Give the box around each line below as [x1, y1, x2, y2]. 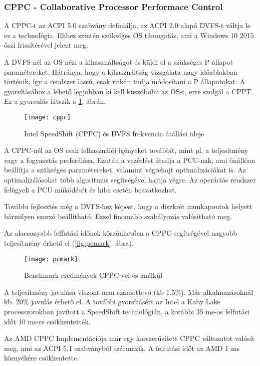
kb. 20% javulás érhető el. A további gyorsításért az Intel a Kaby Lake [4, 296, 220, 307]
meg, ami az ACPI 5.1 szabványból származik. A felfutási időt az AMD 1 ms [4, 342, 240, 353]
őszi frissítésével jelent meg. [4, 40, 88, 50]
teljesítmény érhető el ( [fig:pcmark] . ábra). [4, 237, 134, 248]
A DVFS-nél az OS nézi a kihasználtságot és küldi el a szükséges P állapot [4, 57, 233, 67]
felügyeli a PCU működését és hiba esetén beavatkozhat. [4, 184, 177, 195]
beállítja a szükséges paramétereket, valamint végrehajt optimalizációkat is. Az [4, 164, 246, 175]
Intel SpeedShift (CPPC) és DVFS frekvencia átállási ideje [24, 128, 204, 138]
